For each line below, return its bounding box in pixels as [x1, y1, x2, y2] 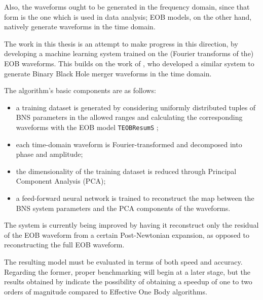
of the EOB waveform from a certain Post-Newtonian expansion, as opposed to [4, 229, 249, 240]
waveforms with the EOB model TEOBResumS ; [16, 121, 159, 132]
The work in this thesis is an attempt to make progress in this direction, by [4, 38, 238, 49]
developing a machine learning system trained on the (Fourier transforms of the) [4, 48, 254, 59]
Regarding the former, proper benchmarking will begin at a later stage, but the [4, 266, 250, 277]
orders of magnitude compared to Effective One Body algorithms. [4, 286, 207, 296]
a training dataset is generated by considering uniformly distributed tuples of [16, 102, 256, 112]
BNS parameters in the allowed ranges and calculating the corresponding [16, 112, 243, 122]
